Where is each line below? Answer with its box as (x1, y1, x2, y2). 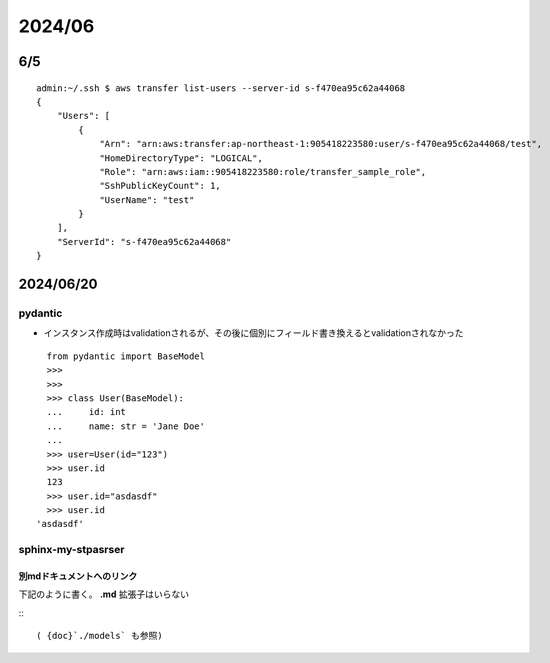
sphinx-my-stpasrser (18, 543, 125, 557)
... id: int (46, 406, 127, 418)
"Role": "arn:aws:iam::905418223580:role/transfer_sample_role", (99, 166, 427, 177)
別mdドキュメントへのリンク (18, 570, 138, 582)
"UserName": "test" (99, 194, 195, 205)
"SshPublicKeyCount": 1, (99, 180, 222, 192)
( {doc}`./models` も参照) (36, 630, 164, 642)
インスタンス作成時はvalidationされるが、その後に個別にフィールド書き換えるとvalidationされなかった (43, 327, 464, 339)
